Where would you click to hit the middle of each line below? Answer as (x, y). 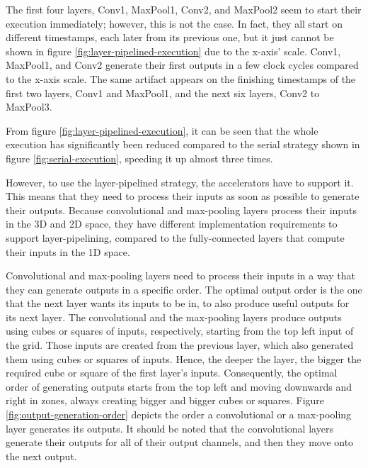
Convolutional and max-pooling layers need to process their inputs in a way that (180, 275)
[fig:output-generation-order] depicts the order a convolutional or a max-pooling (179, 414)
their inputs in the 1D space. (68, 251)
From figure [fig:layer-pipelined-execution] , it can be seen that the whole (162, 130)
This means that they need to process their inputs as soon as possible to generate (183, 196)
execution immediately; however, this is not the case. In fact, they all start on (174, 23)
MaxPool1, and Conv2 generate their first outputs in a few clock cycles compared (182, 65)
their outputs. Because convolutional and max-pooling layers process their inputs (181, 210)
